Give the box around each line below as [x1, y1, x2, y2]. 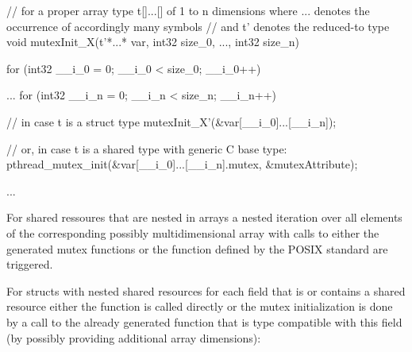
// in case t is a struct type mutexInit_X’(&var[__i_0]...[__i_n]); [6, 113, 337, 130]
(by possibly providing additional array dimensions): [6, 329, 261, 346]
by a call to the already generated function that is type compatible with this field [6, 313, 402, 330]
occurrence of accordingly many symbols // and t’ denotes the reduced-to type [6, 17, 390, 34]
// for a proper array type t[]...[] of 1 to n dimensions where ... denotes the [6, 2, 370, 18]
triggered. [6, 256, 53, 273]
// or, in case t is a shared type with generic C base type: [6, 140, 287, 157]
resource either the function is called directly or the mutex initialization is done [6, 298, 393, 315]
